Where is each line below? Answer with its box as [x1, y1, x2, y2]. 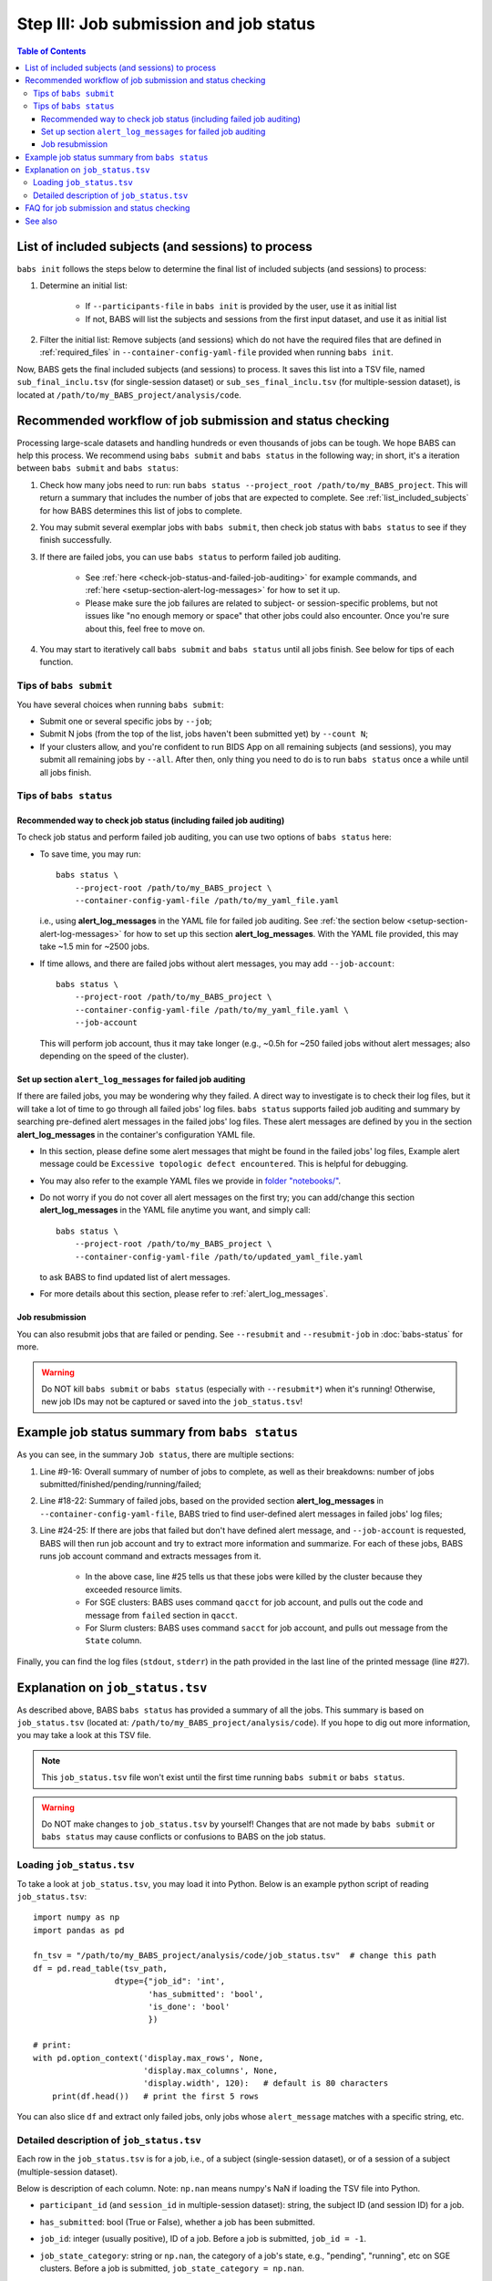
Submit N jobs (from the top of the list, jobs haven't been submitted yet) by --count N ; [39, 728, 369, 739]
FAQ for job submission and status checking [25, 203, 190, 214]
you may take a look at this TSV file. [16, 1730, 152, 1741]
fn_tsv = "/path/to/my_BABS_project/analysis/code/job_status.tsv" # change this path [33, 1951, 437, 1961]
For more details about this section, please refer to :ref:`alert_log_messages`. [39, 1288, 328, 1299]
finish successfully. [39, 535, 113, 546]
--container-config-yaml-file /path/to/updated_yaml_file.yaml [74, 1251, 364, 1262]
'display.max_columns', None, [142, 2065, 278, 2076]
